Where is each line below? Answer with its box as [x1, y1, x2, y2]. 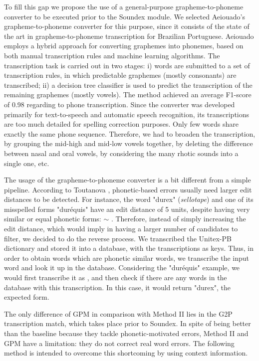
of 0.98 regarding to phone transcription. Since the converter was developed [4, 99, 235, 109]
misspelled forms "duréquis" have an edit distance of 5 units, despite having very [4, 203, 250, 214]
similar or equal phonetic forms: [4, 213, 101, 224]
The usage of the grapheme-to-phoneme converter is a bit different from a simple [4, 175, 251, 185]
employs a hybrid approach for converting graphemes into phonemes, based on [4, 40, 244, 51]
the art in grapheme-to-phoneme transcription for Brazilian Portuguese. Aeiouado [4, 30, 254, 41]
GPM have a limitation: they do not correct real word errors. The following [4, 338, 235, 348]
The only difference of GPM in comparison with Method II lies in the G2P [4, 308, 233, 319]
